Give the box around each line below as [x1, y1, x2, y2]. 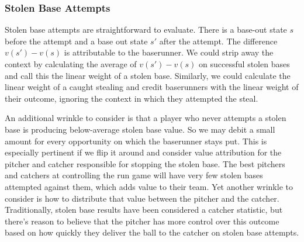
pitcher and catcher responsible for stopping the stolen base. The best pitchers [5, 157, 285, 170]
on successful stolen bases [199, 58, 290, 70]
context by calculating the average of [5, 58, 137, 70]
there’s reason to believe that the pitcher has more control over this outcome [5, 215, 279, 227]
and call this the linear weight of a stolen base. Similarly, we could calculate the [5, 69, 291, 81]
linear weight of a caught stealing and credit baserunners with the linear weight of [5, 81, 299, 93]
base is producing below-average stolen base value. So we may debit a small [5, 123, 275, 135]
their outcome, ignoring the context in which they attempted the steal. [5, 92, 258, 104]
